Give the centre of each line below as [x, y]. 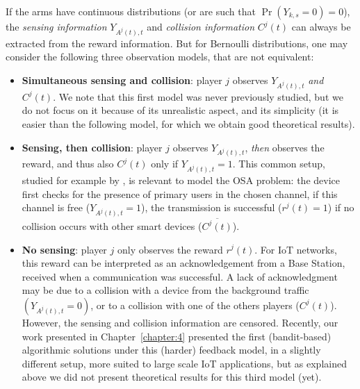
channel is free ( [56, 207]
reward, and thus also [68, 164]
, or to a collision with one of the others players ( [195, 305]
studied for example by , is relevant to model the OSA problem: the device [181, 180]
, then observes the [285, 147]
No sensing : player [64, 249]
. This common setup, [279, 164]
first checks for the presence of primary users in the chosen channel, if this [180, 193]
